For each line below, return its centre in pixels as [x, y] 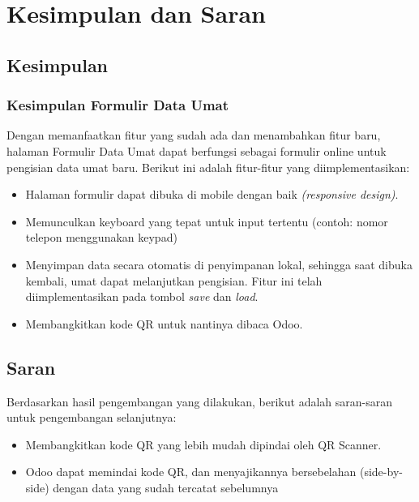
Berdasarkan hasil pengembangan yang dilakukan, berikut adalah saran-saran [199, 401]
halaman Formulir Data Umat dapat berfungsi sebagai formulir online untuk [197, 150]
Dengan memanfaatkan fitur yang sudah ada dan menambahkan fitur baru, [194, 135]
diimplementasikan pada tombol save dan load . [142, 296]
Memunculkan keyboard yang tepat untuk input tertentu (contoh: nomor [207, 221]
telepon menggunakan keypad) [101, 237]
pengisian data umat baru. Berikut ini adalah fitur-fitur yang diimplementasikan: [208, 167]
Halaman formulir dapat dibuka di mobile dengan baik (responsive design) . [212, 194]
